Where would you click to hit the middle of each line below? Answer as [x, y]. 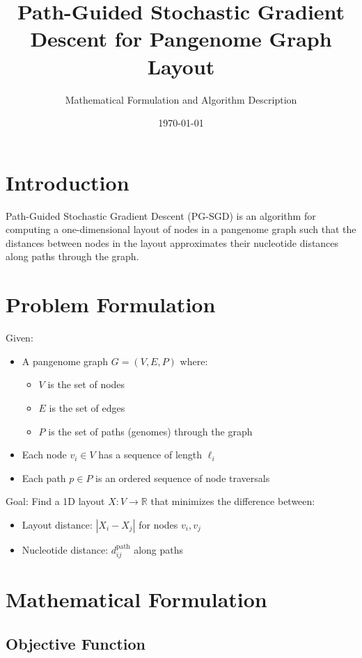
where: [194, 361]
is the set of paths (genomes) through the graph [150, 431]
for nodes [158, 524]
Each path [44, 478]
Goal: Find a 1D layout [55, 501]
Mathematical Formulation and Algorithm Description [181, 99]
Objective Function [76, 644]
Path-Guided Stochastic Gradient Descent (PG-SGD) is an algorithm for [161, 215]
